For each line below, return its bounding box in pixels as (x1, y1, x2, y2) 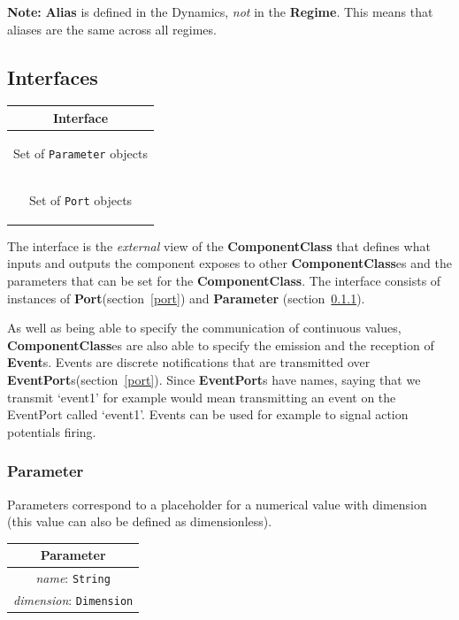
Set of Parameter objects (13, 143, 149, 162)
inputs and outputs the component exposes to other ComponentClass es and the (7, 254, 452, 272)
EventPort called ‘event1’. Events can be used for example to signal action (7, 405, 409, 424)
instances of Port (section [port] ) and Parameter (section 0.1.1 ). (7, 288, 365, 307)
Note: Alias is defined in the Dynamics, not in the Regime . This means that (7, 3, 433, 20)
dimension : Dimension (13, 590, 134, 609)
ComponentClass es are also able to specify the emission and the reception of (7, 335, 434, 354)
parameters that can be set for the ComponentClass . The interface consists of (7, 271, 441, 289)
